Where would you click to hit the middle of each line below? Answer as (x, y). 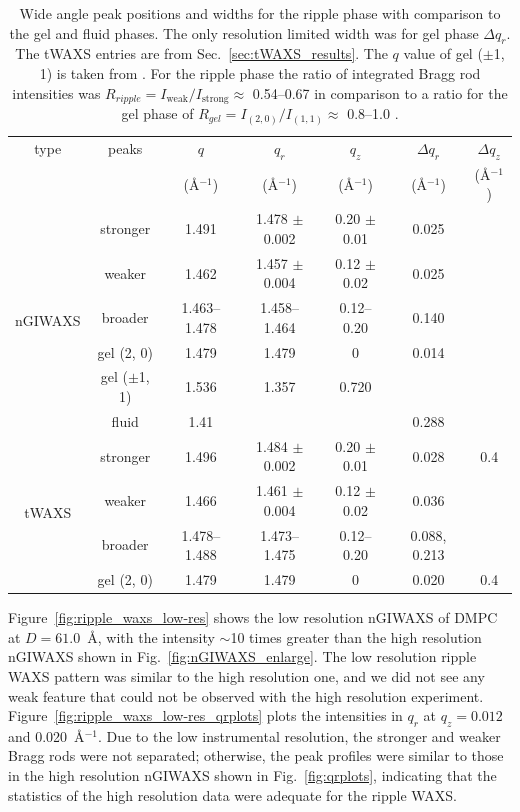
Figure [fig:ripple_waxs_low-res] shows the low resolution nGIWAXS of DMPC (253, 617)
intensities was (56, 92)
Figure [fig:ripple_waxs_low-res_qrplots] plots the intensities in (205, 715)
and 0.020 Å (46, 735)
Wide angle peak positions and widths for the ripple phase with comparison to (260, 13)
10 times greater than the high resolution (356, 636)
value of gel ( (443, 53)
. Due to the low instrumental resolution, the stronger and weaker (299, 735)
